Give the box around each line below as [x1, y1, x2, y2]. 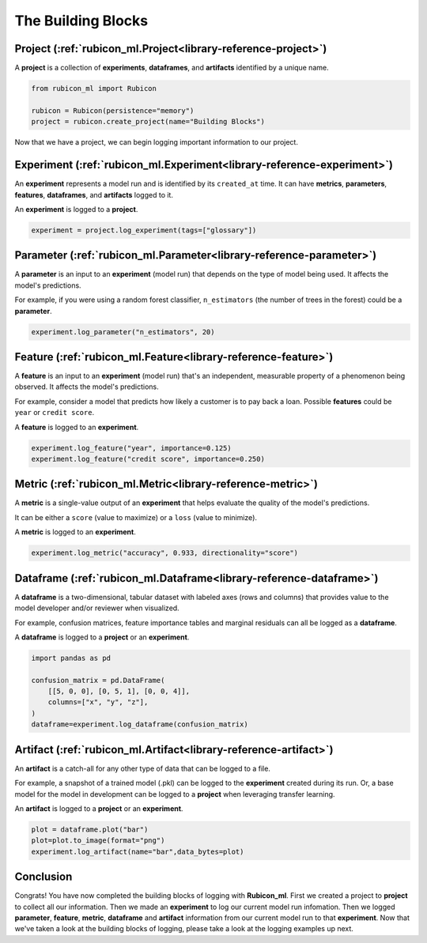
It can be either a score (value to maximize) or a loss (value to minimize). [14, 512, 257, 522]
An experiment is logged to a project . [14, 204, 138, 213]
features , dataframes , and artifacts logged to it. [14, 190, 174, 199]
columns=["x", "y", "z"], [47, 698, 149, 707]
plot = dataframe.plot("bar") [31, 824, 149, 834]
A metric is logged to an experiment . [14, 527, 136, 537]
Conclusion [14, 870, 73, 884]
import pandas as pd [31, 653, 111, 662]
